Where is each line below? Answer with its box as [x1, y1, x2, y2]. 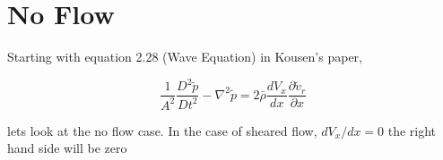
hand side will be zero [7, 139, 127, 157]
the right [387, 121, 437, 139]
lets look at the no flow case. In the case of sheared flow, [7, 121, 317, 139]
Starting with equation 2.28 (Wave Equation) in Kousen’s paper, [7, 47, 362, 66]
